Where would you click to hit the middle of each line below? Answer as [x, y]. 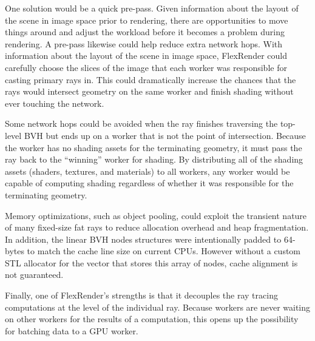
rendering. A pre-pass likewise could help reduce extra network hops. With [144, 43]
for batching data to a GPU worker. [72, 330]
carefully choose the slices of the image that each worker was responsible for [146, 67]
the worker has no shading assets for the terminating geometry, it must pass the [154, 147]
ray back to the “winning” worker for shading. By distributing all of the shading [154, 159]
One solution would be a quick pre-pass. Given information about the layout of [152, 8]
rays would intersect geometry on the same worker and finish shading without [149, 91]
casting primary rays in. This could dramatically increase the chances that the [151, 79]
